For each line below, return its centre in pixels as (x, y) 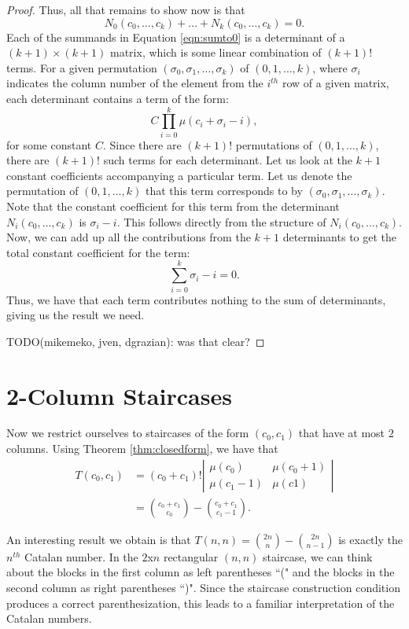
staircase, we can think (318, 556)
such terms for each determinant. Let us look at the (228, 160)
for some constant (49, 144)
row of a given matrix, (335, 83)
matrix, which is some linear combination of (216, 52)
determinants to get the (340, 237)
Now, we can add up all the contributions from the (129, 237)
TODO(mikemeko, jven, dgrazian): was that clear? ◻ (136, 341)
